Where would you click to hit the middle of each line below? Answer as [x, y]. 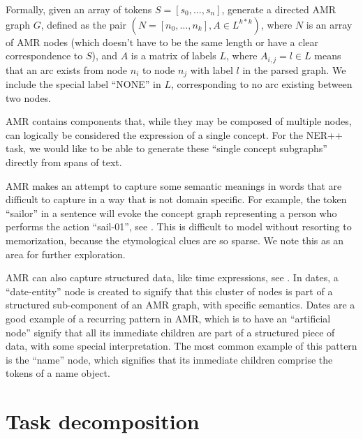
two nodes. [29, 97]
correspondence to [44, 55]
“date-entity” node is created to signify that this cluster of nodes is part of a [169, 291]
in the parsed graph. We [294, 69]
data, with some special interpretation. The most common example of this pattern [181, 346]
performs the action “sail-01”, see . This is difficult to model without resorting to [179, 226]
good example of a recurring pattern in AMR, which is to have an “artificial [168, 318]
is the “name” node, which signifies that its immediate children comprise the [169, 359]
